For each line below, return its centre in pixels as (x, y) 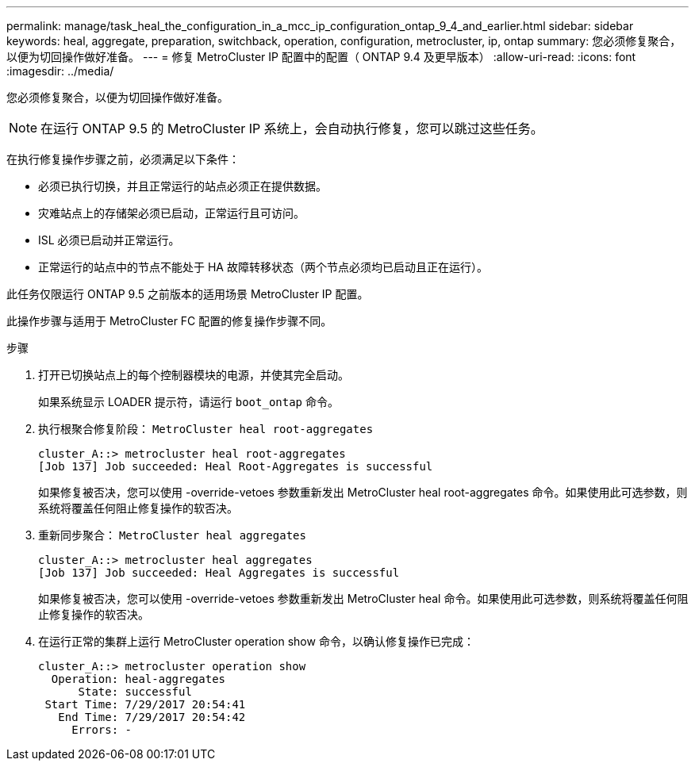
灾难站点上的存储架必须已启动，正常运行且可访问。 (171, 213)
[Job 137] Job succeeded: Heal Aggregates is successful (219, 573)
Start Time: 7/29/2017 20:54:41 (145, 704)
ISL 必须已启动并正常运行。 (109, 240)
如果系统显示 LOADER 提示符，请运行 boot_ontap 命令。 (188, 402)
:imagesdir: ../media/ (60, 71)
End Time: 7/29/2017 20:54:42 (152, 717)
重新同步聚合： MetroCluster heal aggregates (172, 535)
